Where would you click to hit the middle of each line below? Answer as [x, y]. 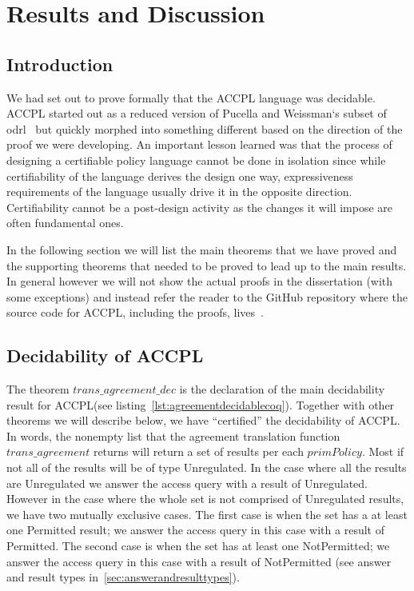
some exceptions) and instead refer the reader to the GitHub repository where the [207, 296]
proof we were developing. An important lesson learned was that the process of [199, 144]
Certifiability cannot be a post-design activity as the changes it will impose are [200, 207]
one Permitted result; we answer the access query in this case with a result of [195, 530]
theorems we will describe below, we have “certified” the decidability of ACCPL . [203, 420]
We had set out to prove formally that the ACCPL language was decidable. [191, 97]
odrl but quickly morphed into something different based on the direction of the [205, 128]
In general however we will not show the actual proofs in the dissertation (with [200, 281]
